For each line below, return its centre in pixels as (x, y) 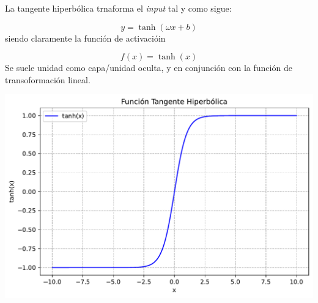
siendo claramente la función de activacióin (85, 38)
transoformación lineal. (48, 79)
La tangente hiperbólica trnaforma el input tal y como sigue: (118, 8)
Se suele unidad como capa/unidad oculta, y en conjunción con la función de (149, 68)
